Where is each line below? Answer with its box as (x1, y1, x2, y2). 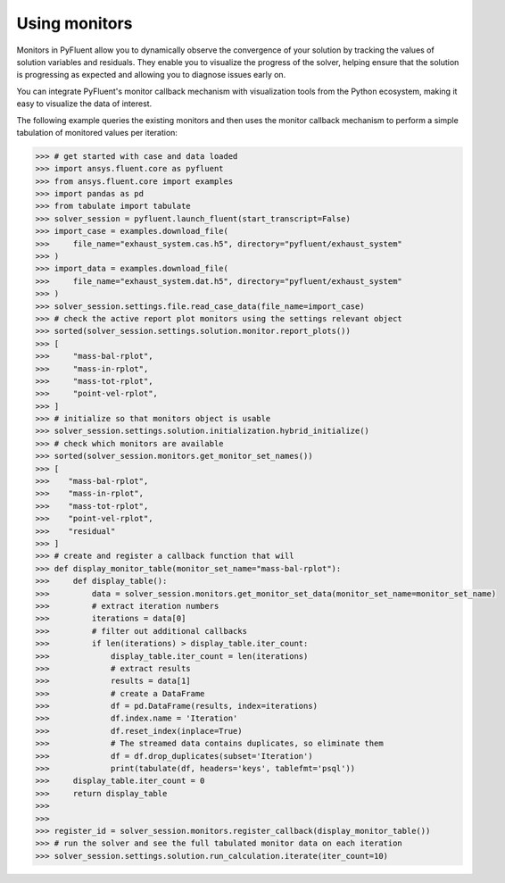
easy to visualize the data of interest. (16, 98, 153, 109)
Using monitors (16, 13, 133, 33)
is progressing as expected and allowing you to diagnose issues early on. (16, 70, 286, 80)
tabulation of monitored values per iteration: (16, 127, 178, 137)
